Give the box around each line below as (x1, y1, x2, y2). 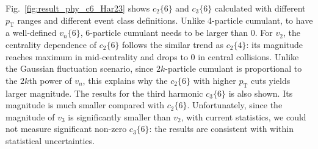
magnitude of (5, 110, 55, 123)
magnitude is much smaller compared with (5, 99, 164, 111)
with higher (193, 74, 236, 86)
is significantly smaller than (68, 110, 171, 123)
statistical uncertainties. (5, 134, 95, 147)
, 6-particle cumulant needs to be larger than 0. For (80, 26, 273, 39)
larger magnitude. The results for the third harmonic (5, 86, 203, 99)
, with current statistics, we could (181, 110, 306, 123)
